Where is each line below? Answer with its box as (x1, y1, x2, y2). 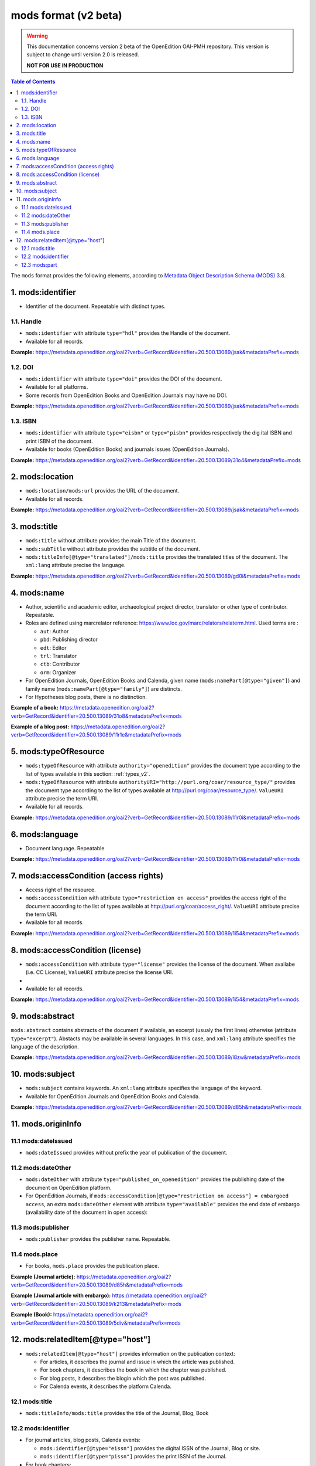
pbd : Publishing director (40, 636, 98, 643)
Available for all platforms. (25, 384, 88, 391)
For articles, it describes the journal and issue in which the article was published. (40, 1358, 235, 1365)
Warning (26, 32, 48, 39)
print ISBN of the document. (25, 437, 93, 444)
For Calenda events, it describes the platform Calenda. (40, 1383, 172, 1390)
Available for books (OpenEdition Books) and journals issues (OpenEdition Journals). (25, 446, 229, 453)
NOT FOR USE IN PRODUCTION (26, 62, 104, 69)
